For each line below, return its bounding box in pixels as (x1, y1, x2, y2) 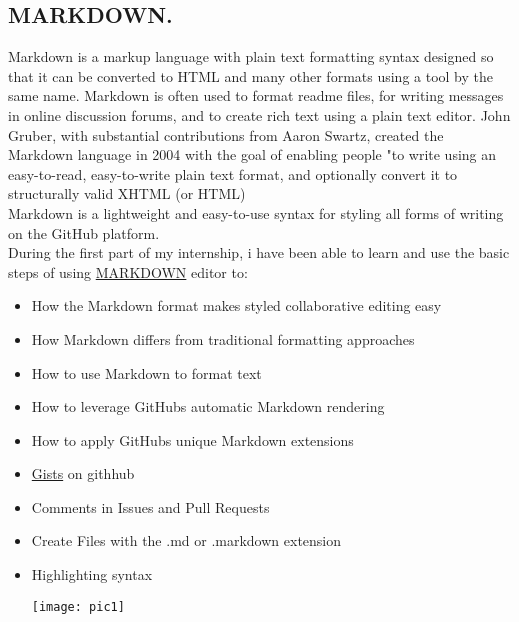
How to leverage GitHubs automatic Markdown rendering (31, 396, 385, 417)
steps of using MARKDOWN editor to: (8, 261, 248, 282)
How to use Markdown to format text (31, 362, 262, 383)
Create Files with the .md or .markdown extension (31, 530, 342, 551)
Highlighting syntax (31, 564, 153, 585)
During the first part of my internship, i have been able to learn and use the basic (8, 242, 510, 263)
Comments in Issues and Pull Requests (31, 496, 270, 517)
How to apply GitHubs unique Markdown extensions (31, 429, 354, 450)
